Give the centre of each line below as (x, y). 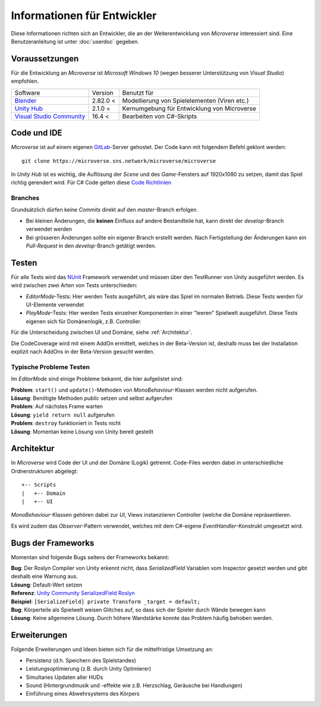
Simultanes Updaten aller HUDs (64, 677)
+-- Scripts (39, 485)
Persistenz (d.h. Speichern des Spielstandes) (81, 660)
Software (27, 92)
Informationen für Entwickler (84, 15)
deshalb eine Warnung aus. (45, 576)
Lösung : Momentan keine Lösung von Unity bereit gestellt (82, 432)
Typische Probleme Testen (51, 367)
